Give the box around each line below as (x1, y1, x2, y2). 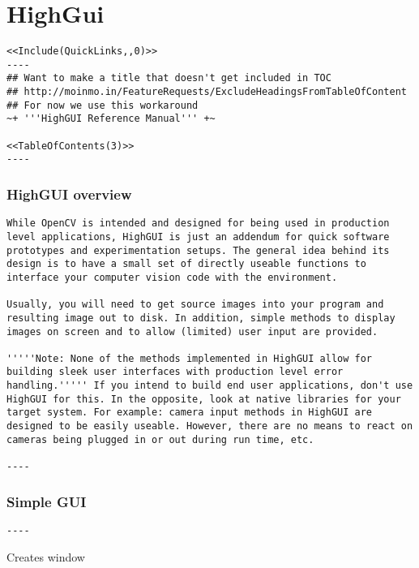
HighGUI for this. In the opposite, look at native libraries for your (6, 393, 401, 405)
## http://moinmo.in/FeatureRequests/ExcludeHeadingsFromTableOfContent (6, 86, 407, 98)
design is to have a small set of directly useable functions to (6, 258, 366, 270)
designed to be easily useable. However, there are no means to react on (6, 420, 413, 432)
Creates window (6, 548, 85, 565)
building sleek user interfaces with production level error (6, 366, 344, 378)
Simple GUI (6, 491, 87, 511)
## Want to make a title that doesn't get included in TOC (6, 72, 331, 84)
